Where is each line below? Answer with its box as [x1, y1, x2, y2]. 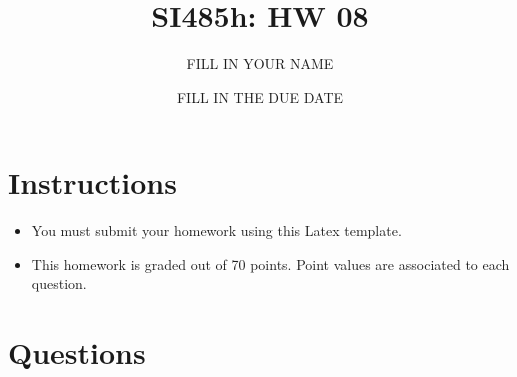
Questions [8, 332, 146, 373]
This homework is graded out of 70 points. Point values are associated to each [31, 253, 510, 274]
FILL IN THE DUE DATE [176, 86, 344, 107]
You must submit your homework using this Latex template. [31, 220, 402, 241]
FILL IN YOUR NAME [186, 53, 334, 74]
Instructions [8, 162, 177, 203]
